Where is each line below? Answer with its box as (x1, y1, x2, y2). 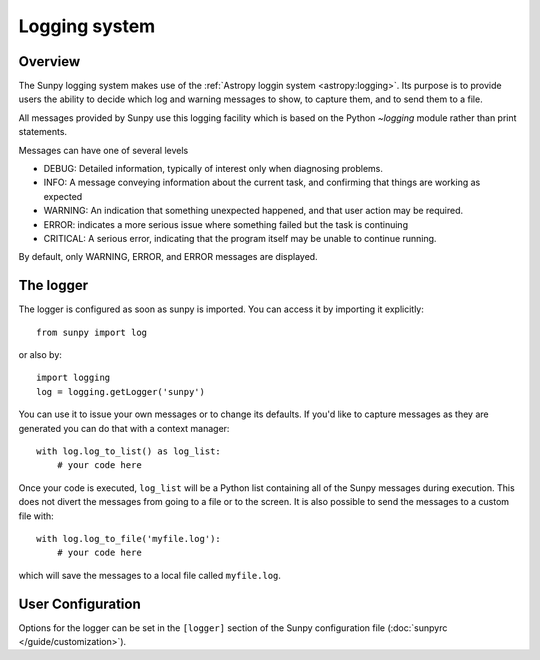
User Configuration (18, 595, 142, 612)
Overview (18, 53, 81, 70)
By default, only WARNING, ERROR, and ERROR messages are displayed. (18, 251, 319, 263)
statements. (18, 126, 68, 138)
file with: (18, 510, 54, 522)
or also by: (18, 349, 62, 361)
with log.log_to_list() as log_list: (36, 446, 222, 457)
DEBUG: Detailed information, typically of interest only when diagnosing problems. (43, 163, 384, 175)
